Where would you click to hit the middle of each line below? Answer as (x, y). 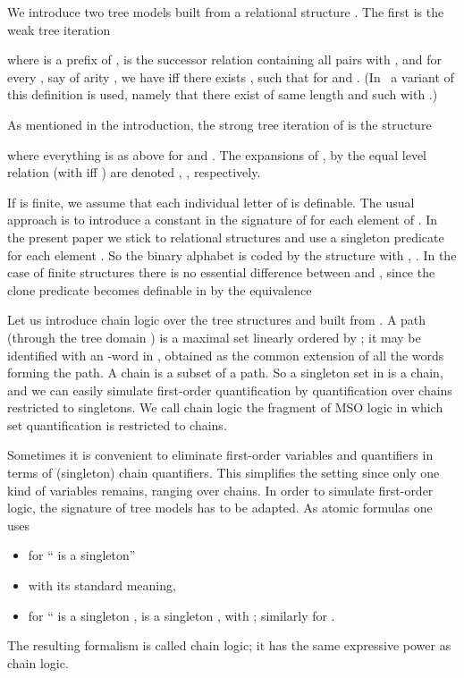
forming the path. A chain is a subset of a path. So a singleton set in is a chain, (225, 373)
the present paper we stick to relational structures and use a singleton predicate (226, 237)
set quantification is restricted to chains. (117, 424)
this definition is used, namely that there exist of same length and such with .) (223, 94)
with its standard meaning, (102, 585)
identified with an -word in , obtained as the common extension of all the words (226, 355)
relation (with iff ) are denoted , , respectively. (134, 172)
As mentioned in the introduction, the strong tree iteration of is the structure (219, 124)
